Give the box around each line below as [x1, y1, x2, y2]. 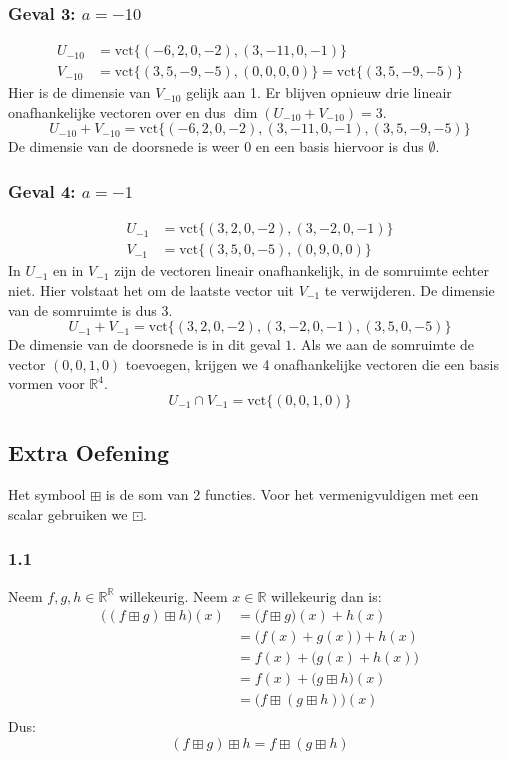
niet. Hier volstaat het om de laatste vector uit [8, 279, 295, 300]
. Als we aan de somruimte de [292, 334, 475, 355]
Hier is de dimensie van [8, 82, 151, 103]
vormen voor [8, 373, 85, 394]
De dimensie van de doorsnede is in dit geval [8, 334, 281, 355]
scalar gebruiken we [8, 503, 128, 524]
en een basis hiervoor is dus [255, 136, 424, 157]
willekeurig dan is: [271, 585, 382, 606]
